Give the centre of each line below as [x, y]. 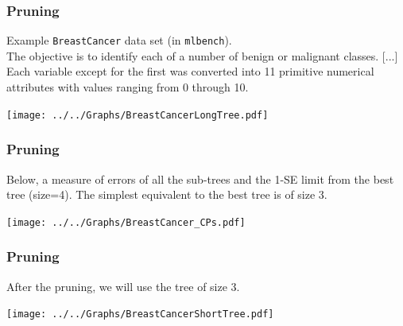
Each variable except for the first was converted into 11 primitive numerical [190, 71]
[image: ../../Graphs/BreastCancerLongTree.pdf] [138, 115]
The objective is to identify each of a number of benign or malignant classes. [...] [202, 55]
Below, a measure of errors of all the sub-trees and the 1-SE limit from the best [200, 179]
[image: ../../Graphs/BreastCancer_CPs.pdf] [126, 222]
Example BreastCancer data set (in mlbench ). [119, 40]
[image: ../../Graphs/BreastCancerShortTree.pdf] [140, 314]
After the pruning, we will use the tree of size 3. [123, 286]
